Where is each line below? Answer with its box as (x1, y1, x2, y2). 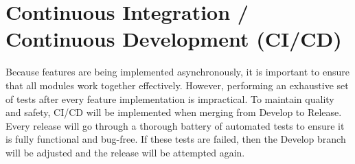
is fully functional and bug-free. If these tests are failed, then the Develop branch (5, 132, 346, 146)
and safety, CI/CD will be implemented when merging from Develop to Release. (5, 105, 342, 119)
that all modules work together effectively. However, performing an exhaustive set (5, 78, 349, 92)
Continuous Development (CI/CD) (5, 25, 342, 53)
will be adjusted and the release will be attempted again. (5, 145, 245, 159)
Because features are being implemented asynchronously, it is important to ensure (5, 65, 350, 79)
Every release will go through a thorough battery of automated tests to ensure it (5, 118, 345, 132)
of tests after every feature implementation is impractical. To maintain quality (5, 91, 334, 106)
